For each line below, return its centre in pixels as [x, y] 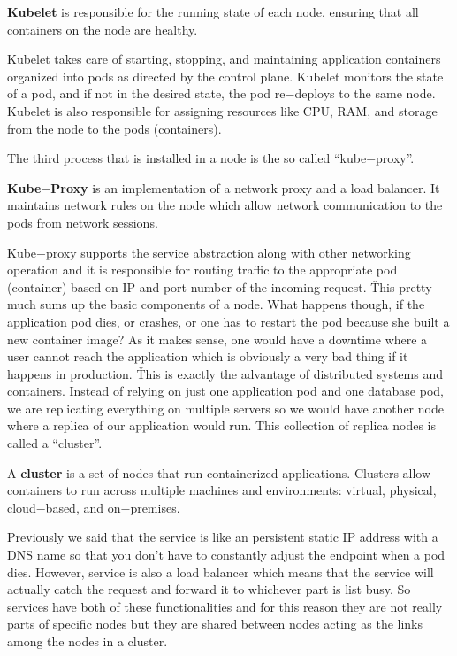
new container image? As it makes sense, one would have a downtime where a [217, 339]
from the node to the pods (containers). [114, 128]
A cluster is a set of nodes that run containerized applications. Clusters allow [219, 472]
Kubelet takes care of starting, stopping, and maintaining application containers [224, 59]
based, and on [83, 507]
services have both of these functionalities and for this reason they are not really [225, 606]
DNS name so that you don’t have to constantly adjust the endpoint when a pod [226, 555]
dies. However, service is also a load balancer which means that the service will [221, 571]
